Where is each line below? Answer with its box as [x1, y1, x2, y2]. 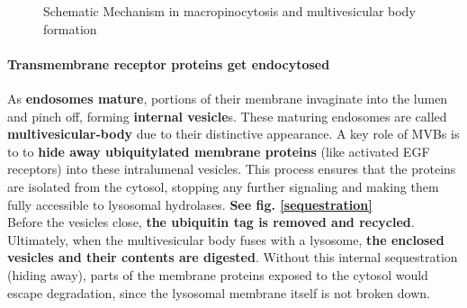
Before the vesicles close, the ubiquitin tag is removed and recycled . [7, 213, 415, 231]
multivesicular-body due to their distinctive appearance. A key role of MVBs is [7, 124, 460, 143]
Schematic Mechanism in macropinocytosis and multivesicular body [43, 2, 416, 20]
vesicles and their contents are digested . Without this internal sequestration [7, 248, 458, 267]
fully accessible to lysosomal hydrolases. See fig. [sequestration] [7, 195, 373, 213]
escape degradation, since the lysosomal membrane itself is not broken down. [7, 283, 430, 302]
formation [43, 19, 97, 38]
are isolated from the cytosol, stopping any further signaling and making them [7, 177, 439, 195]
